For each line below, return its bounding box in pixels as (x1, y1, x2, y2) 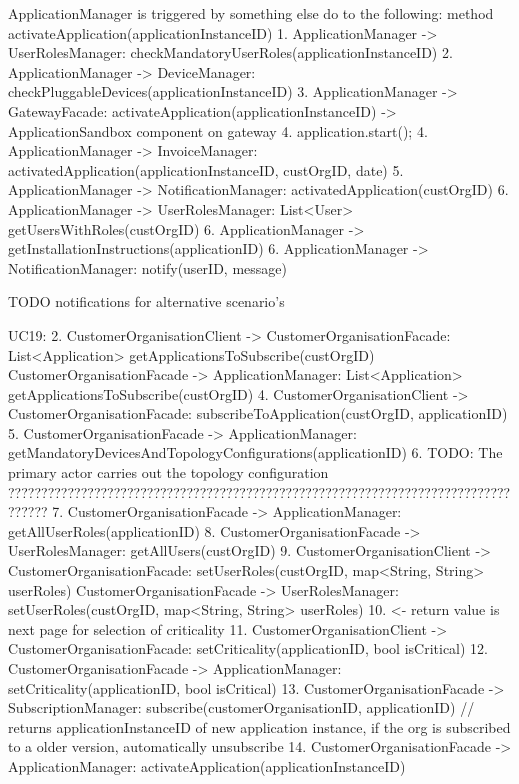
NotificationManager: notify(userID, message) (8, 257, 287, 278)
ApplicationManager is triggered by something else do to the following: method (8, 3, 494, 23)
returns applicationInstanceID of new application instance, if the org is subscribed (8, 716, 511, 737)
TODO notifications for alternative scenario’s (8, 291, 285, 312)
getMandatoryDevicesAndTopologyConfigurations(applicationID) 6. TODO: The (8, 442, 503, 463)
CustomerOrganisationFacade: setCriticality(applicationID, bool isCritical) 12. (8, 638, 489, 659)
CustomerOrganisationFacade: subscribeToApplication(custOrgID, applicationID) (8, 403, 508, 424)
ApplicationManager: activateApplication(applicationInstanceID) (8, 755, 406, 776)
